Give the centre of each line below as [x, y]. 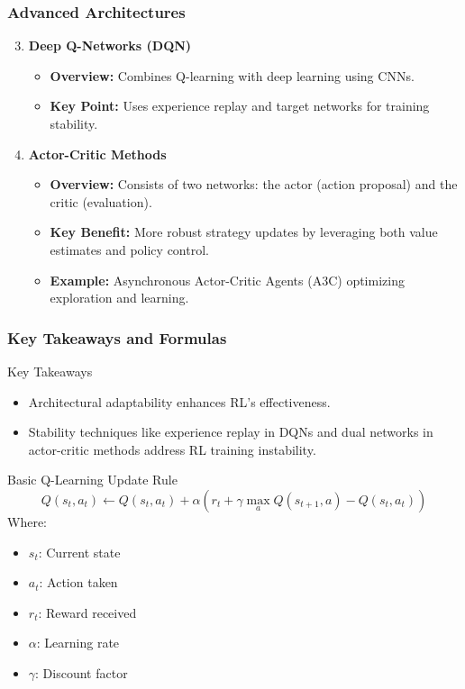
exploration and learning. [119, 298]
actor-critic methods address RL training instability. [172, 449]
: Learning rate [78, 643]
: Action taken [78, 582]
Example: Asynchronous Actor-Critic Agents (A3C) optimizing [227, 280]
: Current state [79, 552]
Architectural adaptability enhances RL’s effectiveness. [179, 401]
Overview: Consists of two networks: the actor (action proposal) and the [254, 184]
